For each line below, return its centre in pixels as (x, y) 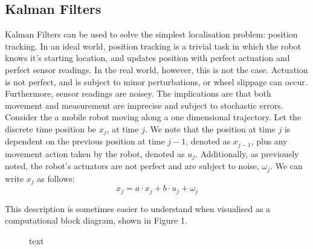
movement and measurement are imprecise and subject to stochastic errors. (144, 105)
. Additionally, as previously (247, 153)
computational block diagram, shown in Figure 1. (96, 220)
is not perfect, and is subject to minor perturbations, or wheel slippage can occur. (156, 81)
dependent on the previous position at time (85, 141)
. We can (286, 166)
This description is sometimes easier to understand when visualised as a (138, 208)
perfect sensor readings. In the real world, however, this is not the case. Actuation (156, 69)
